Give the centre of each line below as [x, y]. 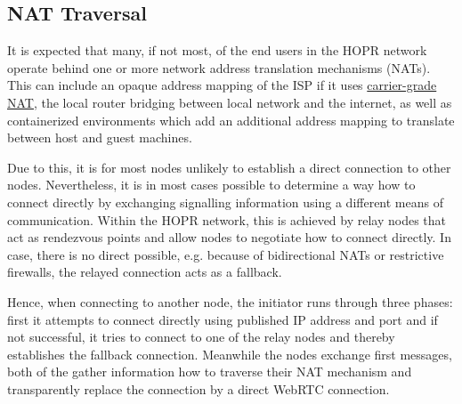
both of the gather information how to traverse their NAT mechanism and [210, 372]
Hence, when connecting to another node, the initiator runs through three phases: [230, 301]
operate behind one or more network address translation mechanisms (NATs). [219, 67]
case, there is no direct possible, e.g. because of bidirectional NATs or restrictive [226, 254]
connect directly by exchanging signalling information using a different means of [225, 202]
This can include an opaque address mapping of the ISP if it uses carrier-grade [222, 85]
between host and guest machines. [100, 137]
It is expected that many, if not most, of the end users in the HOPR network [217, 50]
